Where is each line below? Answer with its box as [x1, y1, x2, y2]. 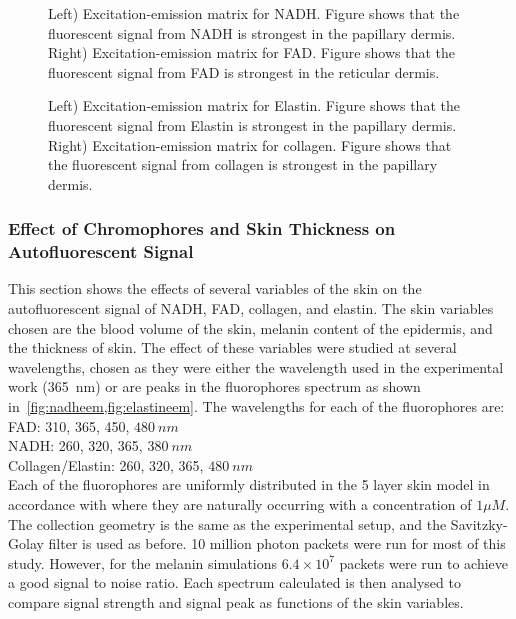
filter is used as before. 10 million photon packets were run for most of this [48, 533, 506, 554]
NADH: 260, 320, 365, [8, 435, 143, 456]
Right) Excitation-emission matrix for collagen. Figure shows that [48, 134, 452, 155]
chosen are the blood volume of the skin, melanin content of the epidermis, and [8, 317, 493, 338]
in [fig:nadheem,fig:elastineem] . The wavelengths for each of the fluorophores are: [8, 396, 505, 417]
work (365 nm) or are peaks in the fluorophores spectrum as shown [8, 376, 421, 397]
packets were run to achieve [339, 552, 509, 573]
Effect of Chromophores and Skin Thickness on [8, 216, 396, 241]
